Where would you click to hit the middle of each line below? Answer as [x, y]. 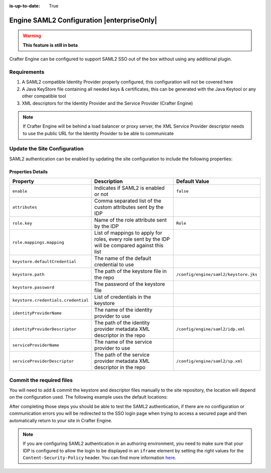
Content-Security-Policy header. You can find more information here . [100, 458]
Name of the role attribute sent [130, 220]
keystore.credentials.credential [50, 300]
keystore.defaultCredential [44, 261]
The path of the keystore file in [130, 271]
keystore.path [28, 274]
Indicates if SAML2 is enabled [129, 188]
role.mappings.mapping [38, 242]
